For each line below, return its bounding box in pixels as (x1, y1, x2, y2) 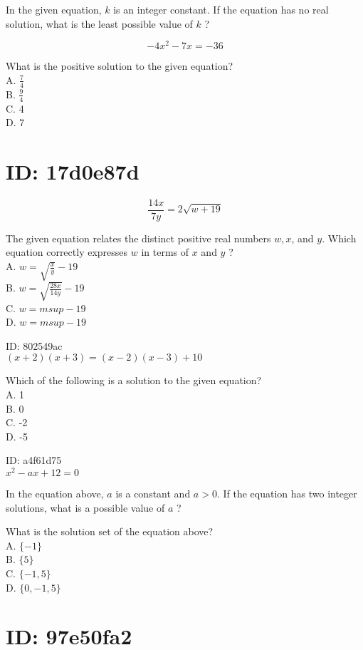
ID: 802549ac (6, 338, 63, 353)
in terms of (141, 244, 189, 259)
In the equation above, (6, 486, 104, 500)
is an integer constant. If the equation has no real (113, 2, 329, 16)
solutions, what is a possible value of (6, 500, 165, 515)
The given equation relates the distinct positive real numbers (6, 230, 271, 245)
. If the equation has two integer (216, 486, 357, 500)
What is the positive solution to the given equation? (6, 58, 233, 73)
